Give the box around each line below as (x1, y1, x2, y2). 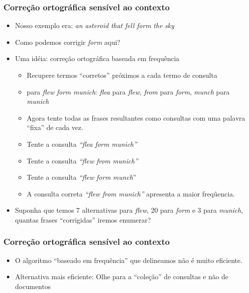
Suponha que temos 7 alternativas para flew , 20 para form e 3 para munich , (15, 205, 243, 215)
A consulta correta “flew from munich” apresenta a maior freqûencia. (27, 188, 235, 198)
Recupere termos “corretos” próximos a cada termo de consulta (27, 70, 218, 80)
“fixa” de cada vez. (27, 122, 83, 132)
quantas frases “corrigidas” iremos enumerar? (15, 214, 151, 225)
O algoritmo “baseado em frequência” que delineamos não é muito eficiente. (15, 255, 243, 265)
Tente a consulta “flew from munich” (27, 155, 138, 165)
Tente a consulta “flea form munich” (27, 138, 137, 149)
